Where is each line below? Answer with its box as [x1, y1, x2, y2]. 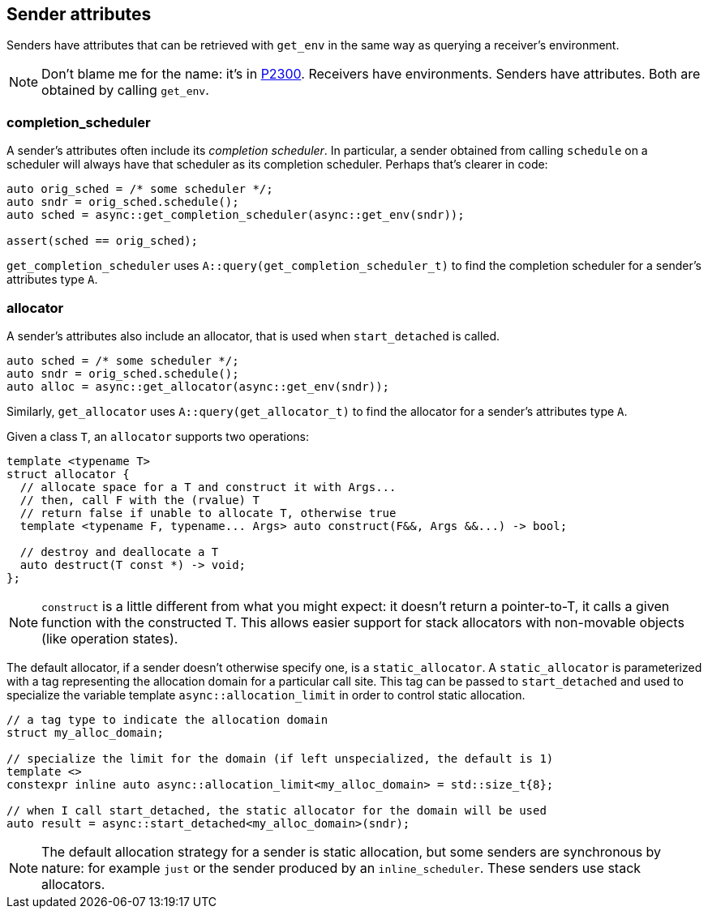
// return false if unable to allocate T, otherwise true [19, 506, 397, 519]
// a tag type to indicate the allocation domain [6, 712, 328, 726]
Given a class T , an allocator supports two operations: [6, 429, 309, 443]
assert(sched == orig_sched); [6, 234, 199, 248]
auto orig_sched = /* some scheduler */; [6, 182, 273, 196]
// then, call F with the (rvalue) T [19, 493, 260, 507]
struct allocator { [6, 467, 130, 481]
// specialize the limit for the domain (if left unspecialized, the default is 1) [6, 751, 554, 765]
